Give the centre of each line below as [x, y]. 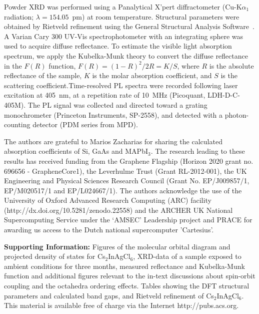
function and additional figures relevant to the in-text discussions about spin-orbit [130, 276]
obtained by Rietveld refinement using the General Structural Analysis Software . [129, 26]
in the [13, 65]
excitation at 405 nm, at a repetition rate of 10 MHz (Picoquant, [105, 95]
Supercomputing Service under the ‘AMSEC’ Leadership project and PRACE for [128, 220]
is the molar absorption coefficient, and [152, 75]
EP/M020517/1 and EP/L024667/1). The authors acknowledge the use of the [123, 190]
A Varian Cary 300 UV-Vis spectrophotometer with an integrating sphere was [124, 36]
